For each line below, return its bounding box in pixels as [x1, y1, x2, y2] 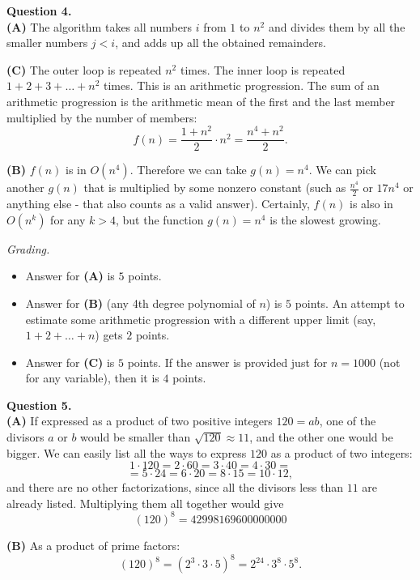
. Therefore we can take [129, 161, 247, 178]
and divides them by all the [268, 18, 405, 35]
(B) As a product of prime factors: [6, 536, 180, 553]
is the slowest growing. [269, 211, 381, 228]
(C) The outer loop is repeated [6, 61, 162, 78]
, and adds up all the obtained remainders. [115, 34, 326, 51]
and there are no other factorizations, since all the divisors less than [6, 479, 343, 496]
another [6, 179, 45, 196]
